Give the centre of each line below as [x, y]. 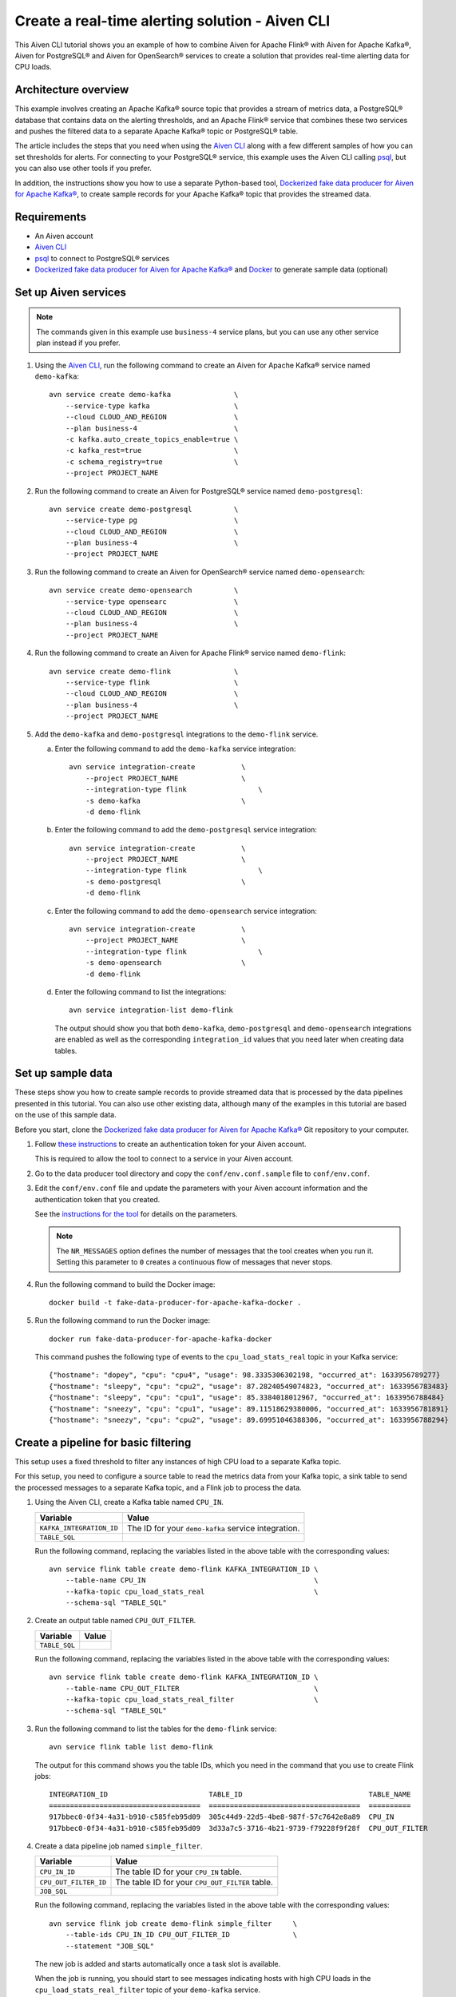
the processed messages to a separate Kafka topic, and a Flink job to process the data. [159, 1487]
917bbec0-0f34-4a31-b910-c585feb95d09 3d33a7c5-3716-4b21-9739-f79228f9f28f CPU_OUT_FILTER [238, 1828]
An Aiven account [64, 236]
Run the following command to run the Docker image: [123, 1320]
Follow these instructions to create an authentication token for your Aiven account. [171, 1144]
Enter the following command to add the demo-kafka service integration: [175, 748]
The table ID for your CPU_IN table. [179, 1872]
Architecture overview [72, 90]
